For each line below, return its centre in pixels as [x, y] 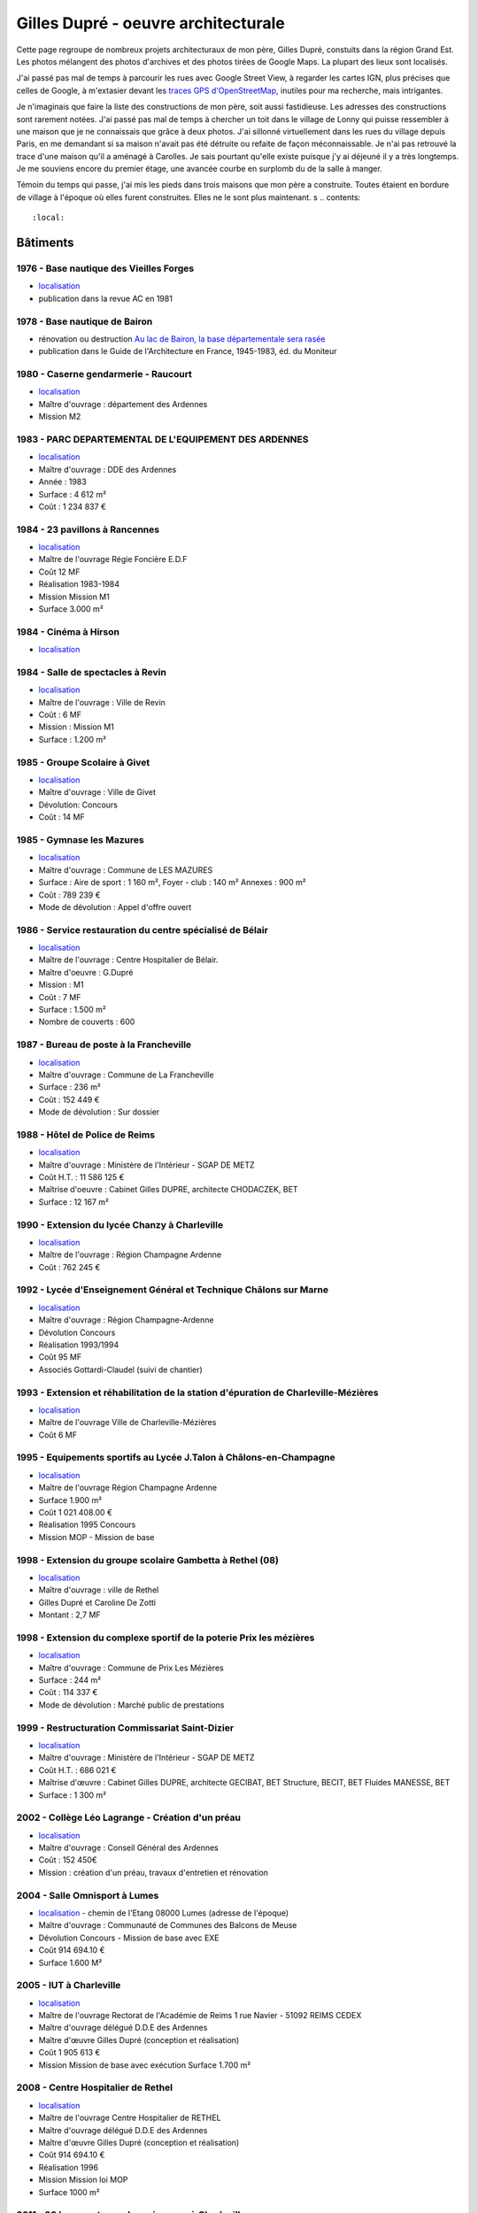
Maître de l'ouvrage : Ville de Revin [102, 702]
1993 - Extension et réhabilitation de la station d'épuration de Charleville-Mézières [197, 1392]
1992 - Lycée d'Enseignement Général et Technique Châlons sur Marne [173, 1290]
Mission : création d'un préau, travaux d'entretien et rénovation [154, 1872]
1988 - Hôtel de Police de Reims [85, 1135]
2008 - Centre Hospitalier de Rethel [94, 2087]
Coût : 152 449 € [69, 1099]
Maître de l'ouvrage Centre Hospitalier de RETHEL [130, 2118]
